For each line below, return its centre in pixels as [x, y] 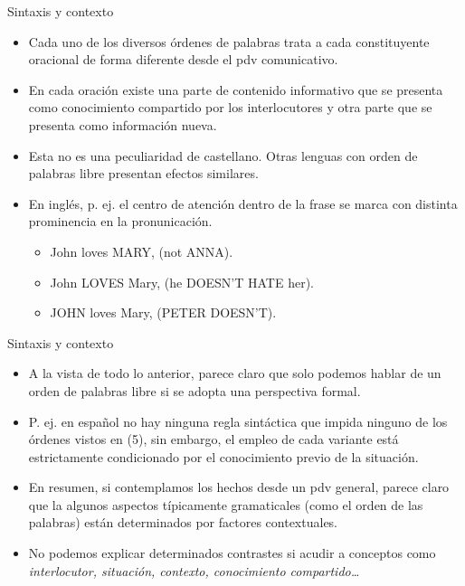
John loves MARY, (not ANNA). [142, 251]
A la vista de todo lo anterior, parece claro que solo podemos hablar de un [235, 373]
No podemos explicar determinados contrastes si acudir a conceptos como [232, 553]
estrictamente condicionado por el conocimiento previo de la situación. [223, 456]
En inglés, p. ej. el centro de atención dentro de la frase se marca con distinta [243, 203]
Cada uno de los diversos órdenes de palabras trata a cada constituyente [229, 41]
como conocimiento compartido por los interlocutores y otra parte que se [230, 107]
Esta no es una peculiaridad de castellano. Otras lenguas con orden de [223, 155]
